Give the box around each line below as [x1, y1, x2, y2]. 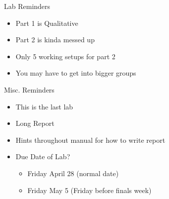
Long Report [15, 118, 55, 128]
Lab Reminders [4, 1, 51, 11]
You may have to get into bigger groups [15, 68, 136, 78]
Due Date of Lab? [15, 151, 70, 162]
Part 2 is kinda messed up [15, 34, 95, 45]
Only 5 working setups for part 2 [15, 51, 115, 61]
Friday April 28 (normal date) [27, 168, 119, 178]
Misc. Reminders [4, 84, 55, 95]
